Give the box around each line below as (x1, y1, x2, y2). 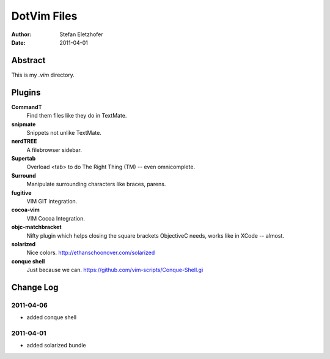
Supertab (11, 155, 36, 162)
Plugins (11, 87, 41, 97)
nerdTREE (11, 138, 37, 145)
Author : (11, 31, 32, 38)
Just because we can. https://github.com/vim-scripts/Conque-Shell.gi (26, 266, 204, 274)
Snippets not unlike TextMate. (26, 129, 102, 136)
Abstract (11, 55, 46, 66)
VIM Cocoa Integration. (26, 214, 85, 222)
